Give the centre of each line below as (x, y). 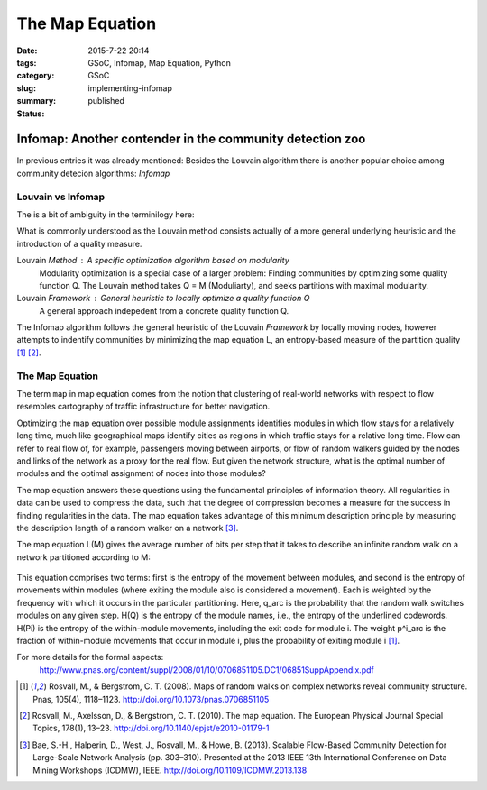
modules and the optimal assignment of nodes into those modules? (141, 473)
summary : (37, 101)
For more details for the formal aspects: (90, 657)
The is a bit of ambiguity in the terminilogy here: (106, 214)
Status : (31, 114)
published (106, 101)
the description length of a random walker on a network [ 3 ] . (128, 528)
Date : (27, 51)
